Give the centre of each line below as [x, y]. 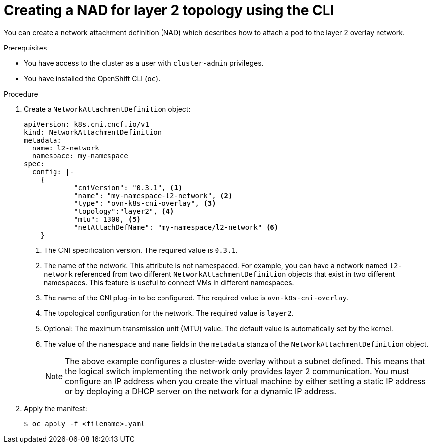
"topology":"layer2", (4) [124, 211]
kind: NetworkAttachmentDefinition [93, 132]
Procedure [21, 94]
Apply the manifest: [55, 408]
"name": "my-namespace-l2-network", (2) [153, 195]
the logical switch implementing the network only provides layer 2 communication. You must [237, 371]
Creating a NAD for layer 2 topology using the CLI [169, 10]
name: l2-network [65, 148]
